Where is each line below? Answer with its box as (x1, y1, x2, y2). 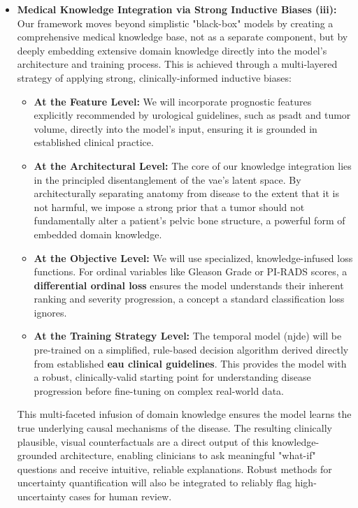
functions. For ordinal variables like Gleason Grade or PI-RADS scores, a (34, 264, 348, 279)
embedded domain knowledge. (34, 226, 162, 241)
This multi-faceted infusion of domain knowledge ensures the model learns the (17, 407, 352, 421)
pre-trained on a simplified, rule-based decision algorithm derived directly (34, 342, 349, 357)
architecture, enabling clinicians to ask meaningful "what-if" (60, 448, 316, 463)
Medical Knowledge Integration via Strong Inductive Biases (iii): (17, 2, 337, 16)
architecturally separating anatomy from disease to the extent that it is (34, 186, 339, 201)
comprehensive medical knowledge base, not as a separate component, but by (17, 29, 348, 44)
